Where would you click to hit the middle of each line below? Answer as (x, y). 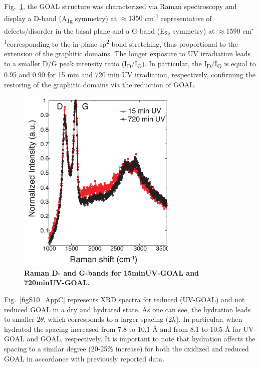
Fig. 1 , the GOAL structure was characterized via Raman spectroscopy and (120, 6)
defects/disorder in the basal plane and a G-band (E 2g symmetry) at (109, 31)
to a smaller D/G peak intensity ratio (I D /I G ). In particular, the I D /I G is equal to (130, 64)
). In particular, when (209, 319)
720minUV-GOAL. (57, 282)
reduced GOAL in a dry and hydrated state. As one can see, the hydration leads (127, 309)
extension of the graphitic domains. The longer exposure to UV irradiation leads (127, 53)
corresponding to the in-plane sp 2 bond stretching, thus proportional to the (122, 43)
